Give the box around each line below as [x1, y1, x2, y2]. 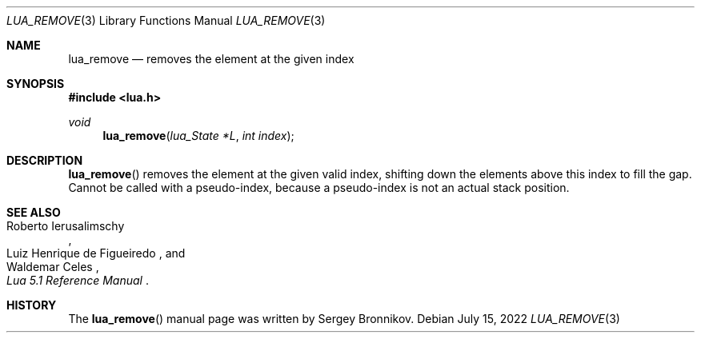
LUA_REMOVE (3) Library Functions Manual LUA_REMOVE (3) [6, 14, 326, 27]
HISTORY [6, 298, 57, 312]
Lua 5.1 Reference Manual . [6, 273, 149, 287]
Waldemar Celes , [6, 260, 99, 273]
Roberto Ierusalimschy [6, 219, 125, 233]
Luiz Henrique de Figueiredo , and [6, 246, 186, 260]
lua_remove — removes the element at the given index [68, 52, 355, 66]
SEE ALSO [6, 205, 61, 219]
